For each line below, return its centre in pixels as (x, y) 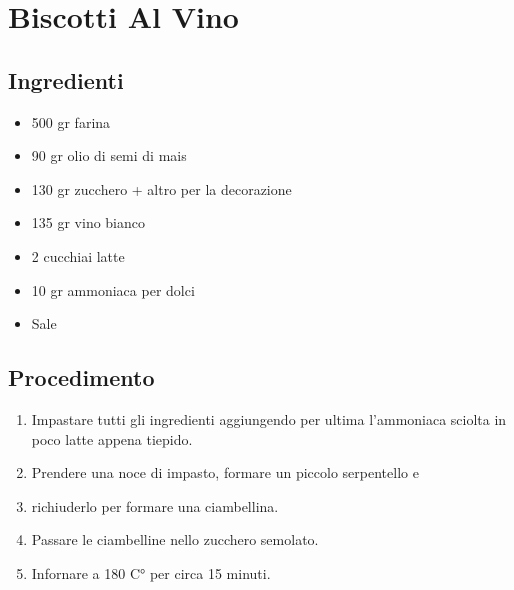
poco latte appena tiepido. (112, 438)
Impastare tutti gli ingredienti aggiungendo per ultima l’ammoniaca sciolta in (269, 418)
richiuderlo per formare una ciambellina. (155, 505)
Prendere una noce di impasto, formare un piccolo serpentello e (225, 472)
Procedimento (81, 377)
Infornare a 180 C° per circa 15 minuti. (151, 572)
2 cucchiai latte (78, 255)
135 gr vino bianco (88, 222)
